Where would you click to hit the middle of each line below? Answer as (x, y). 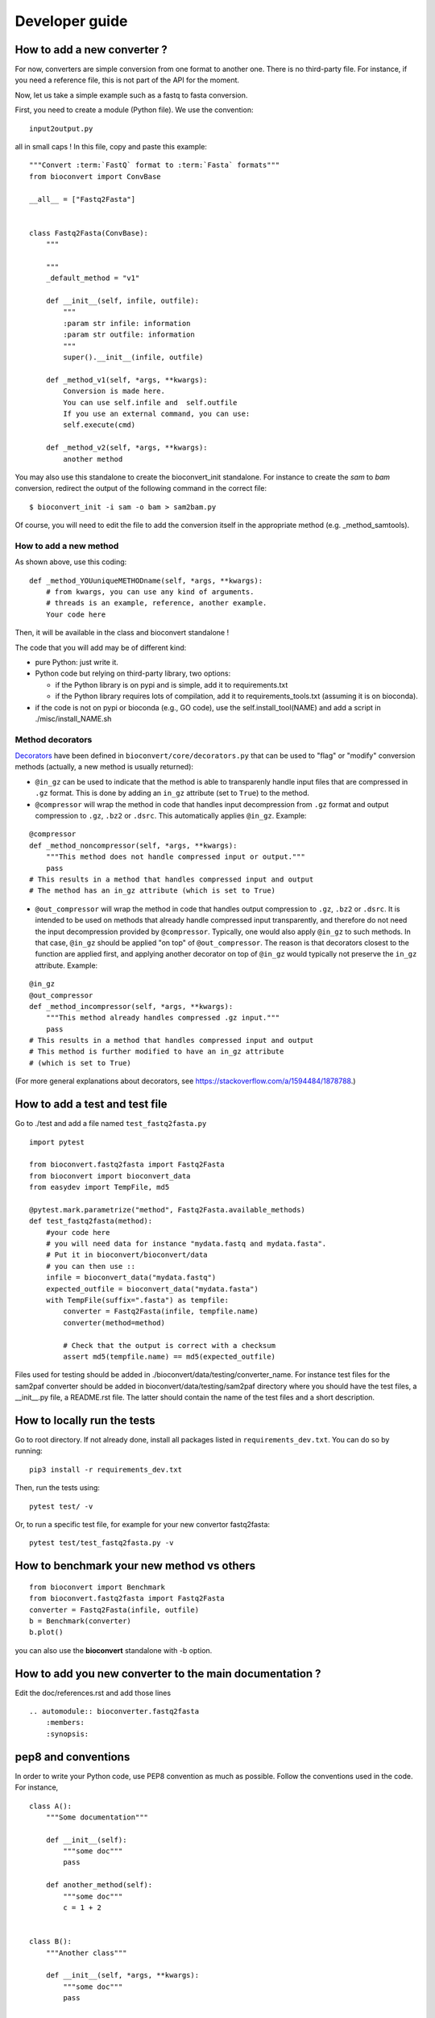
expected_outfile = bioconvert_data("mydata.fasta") (152, 1289)
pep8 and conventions (72, 1757)
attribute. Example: (66, 965)
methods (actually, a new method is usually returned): (104, 767)
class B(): (51, 1942)
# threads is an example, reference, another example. (156, 603)
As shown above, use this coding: (71, 562)
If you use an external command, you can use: (157, 414)
